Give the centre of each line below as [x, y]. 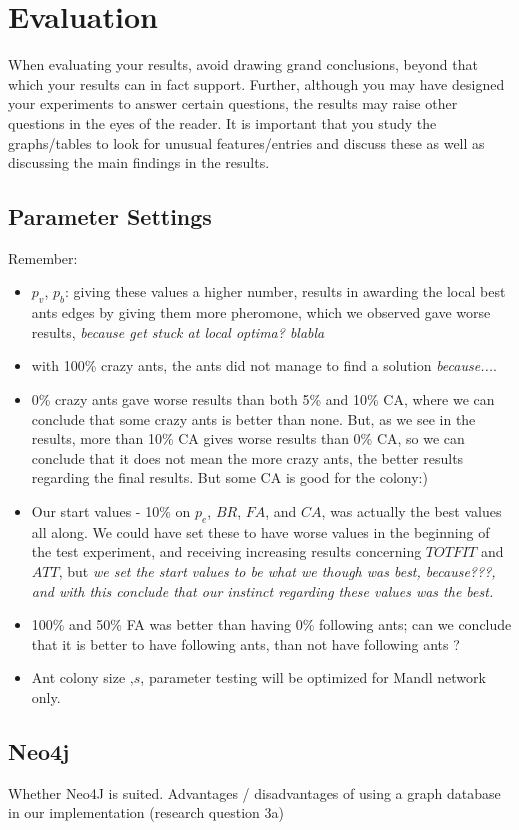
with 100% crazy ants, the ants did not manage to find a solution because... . [264, 365]
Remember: [43, 257]
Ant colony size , [82, 677]
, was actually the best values [411, 511]
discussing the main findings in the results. [139, 162]
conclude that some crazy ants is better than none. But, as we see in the [253, 418]
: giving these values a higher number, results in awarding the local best [285, 291]
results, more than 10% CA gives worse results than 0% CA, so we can [248, 438]
